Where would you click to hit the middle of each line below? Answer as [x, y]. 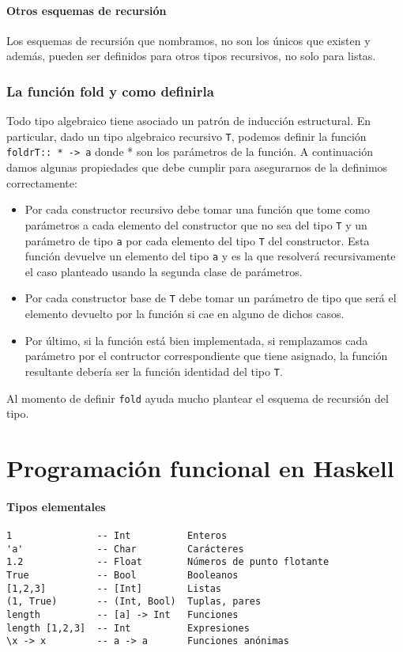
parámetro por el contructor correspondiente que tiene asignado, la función [206, 356]
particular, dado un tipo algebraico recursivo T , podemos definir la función [186, 136]
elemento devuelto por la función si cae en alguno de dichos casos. [185, 314]
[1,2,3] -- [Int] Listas [114, 588]
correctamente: [42, 182]
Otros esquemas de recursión [87, 10]
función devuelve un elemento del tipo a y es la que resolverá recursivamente [210, 256]
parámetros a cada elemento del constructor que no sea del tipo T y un [196, 224]
